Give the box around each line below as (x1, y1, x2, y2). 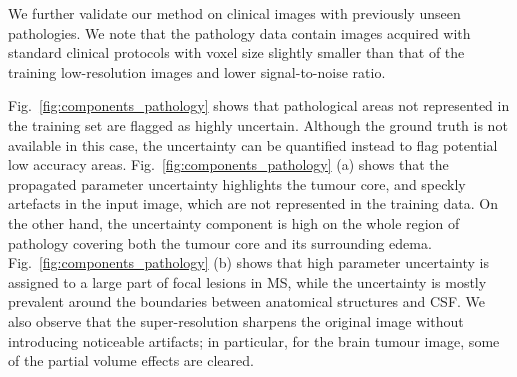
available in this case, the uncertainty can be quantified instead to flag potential (8, 134, 498, 155)
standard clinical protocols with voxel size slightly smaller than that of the (8, 42, 465, 63)
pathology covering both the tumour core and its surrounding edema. (8, 232, 432, 253)
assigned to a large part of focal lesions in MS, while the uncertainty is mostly (8, 271, 487, 292)
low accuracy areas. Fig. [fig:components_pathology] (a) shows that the (8, 154, 449, 175)
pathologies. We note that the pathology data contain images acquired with (8, 22, 471, 43)
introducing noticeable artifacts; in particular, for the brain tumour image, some (8, 330, 500, 351)
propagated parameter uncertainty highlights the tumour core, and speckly (8, 173, 466, 194)
